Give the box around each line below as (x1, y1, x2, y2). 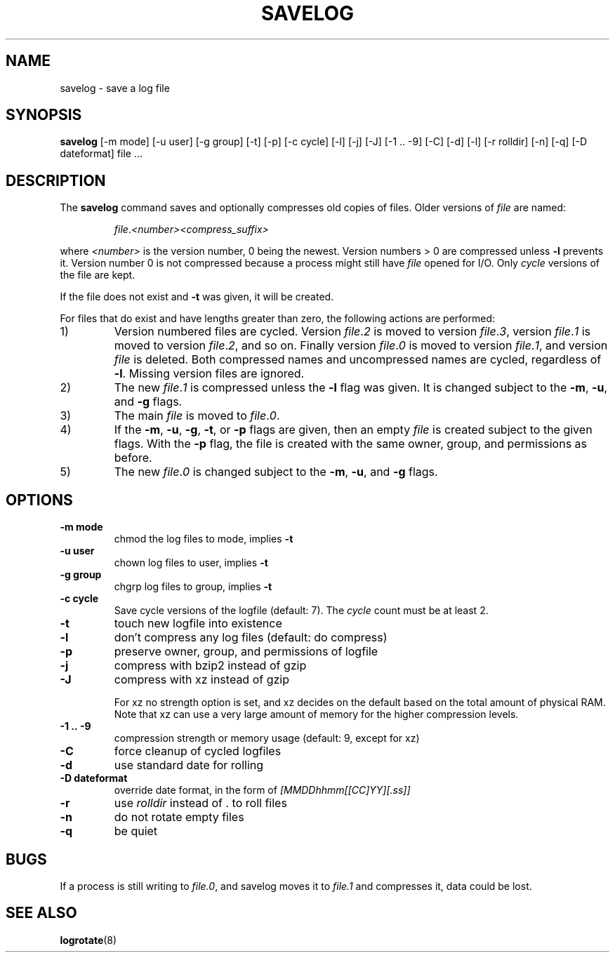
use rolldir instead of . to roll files (114, 796, 287, 811)
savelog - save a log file (60, 81, 170, 94)
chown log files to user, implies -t (114, 557, 268, 569)
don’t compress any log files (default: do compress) (114, 630, 388, 645)
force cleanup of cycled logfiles (114, 744, 282, 759)
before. (114, 451, 152, 465)
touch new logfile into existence (114, 616, 282, 631)
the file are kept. (60, 269, 135, 281)
